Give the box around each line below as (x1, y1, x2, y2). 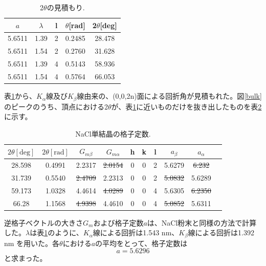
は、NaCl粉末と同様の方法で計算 (147, 217, 257, 228)
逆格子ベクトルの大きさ (4, 217, 83, 228)
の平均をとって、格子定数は (95, 237, 188, 248)
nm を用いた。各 (4, 237, 60, 248)
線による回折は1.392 (188, 227, 255, 238)
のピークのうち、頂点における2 (4, 101, 108, 112)
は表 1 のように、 (30, 227, 83, 238)
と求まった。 (4, 253, 47, 263)
